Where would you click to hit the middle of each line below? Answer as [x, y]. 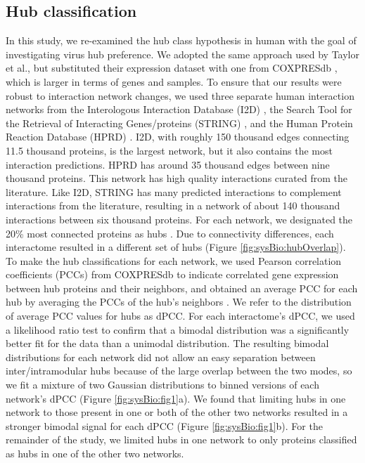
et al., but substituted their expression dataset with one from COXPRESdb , [172, 68]
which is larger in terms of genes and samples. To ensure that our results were [174, 81]
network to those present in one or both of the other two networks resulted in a [177, 412]
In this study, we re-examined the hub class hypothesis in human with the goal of [181, 40]
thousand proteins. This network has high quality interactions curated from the [177, 178]
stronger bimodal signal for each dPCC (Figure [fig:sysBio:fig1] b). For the [164, 425]
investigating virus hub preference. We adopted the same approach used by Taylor [182, 54]
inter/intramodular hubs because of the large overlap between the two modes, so [179, 371]
